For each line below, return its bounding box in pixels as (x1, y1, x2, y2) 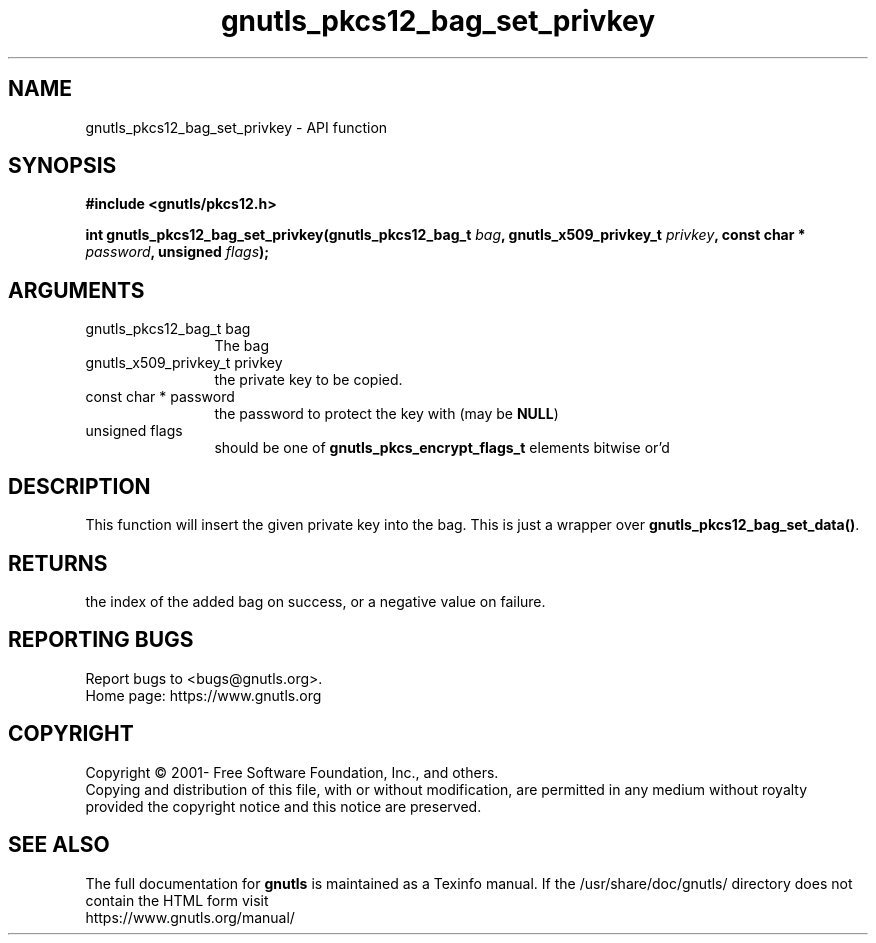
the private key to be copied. (214, 371, 403, 389)
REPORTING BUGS (8, 627, 194, 653)
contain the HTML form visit (85, 891, 269, 909)
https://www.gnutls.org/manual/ (85, 908, 295, 926)
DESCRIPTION (8, 473, 151, 499)
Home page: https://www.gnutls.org (85, 686, 322, 704)
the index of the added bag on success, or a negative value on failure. (85, 592, 546, 610)
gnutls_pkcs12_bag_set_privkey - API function (85, 118, 388, 136)
